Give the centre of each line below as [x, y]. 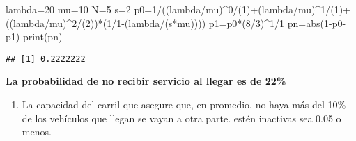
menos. [37, 132]
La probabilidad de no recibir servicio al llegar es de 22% [146, 81]
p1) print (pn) [34, 36]
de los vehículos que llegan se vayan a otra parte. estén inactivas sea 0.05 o [181, 118]
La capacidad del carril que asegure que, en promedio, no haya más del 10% [184, 105]
